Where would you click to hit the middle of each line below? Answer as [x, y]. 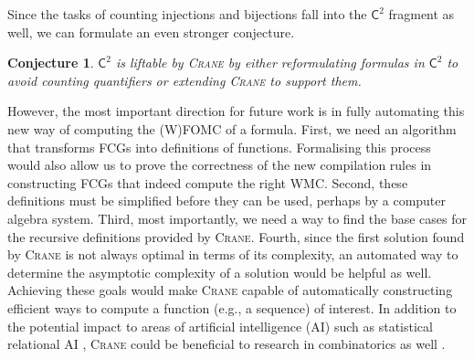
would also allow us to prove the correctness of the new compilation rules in [220, 165]
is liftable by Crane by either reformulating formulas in [270, 63]
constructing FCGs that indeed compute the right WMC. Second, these [208, 182]
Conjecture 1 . [51, 63]
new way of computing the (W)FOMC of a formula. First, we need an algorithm [232, 128]
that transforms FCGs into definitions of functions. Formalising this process [219, 147]
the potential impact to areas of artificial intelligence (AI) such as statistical [220, 326]
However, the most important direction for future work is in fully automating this [236, 111]
